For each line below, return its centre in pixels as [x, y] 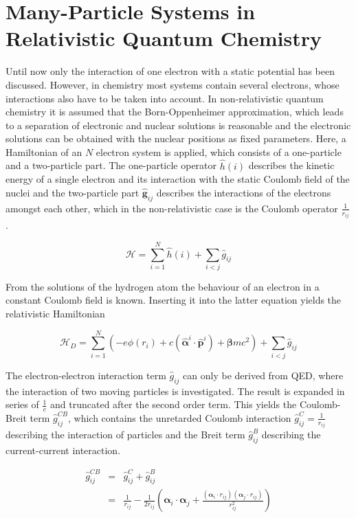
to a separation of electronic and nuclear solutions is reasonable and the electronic [178, 125]
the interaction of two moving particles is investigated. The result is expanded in [175, 391]
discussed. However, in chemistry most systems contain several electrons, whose [173, 84]
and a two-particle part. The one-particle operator [111, 165]
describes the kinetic [291, 165]
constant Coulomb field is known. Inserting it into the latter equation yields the [174, 300]
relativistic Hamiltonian [55, 314]
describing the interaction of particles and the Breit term [125, 435]
